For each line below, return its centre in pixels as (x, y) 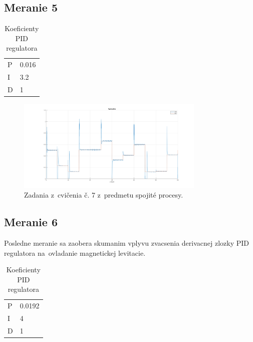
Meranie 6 (31, 222)
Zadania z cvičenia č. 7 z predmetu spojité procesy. (104, 195)
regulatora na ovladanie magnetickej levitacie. (75, 252)
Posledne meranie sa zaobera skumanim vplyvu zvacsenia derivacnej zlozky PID (127, 243)
